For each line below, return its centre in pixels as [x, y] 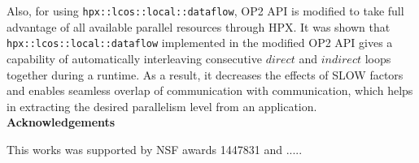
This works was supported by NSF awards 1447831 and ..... [155, 149]
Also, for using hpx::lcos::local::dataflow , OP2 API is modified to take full [205, 11]
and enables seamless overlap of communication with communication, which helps [210, 90]
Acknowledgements [61, 122]
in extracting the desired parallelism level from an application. [162, 106]
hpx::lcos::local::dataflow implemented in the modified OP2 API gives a [200, 43]
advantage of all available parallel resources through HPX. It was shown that [199, 26]
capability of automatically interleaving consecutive [134, 58]
